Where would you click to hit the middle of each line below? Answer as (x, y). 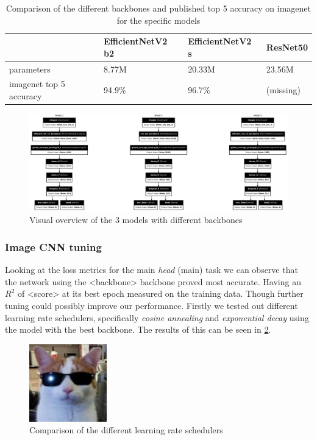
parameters (30, 69)
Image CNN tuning (53, 247)
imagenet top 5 (37, 84)
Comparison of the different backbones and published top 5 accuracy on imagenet (158, 8)
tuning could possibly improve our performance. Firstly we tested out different (151, 305)
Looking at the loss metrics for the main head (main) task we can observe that (151, 270)
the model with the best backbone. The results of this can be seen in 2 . (138, 329)
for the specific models (158, 20)
